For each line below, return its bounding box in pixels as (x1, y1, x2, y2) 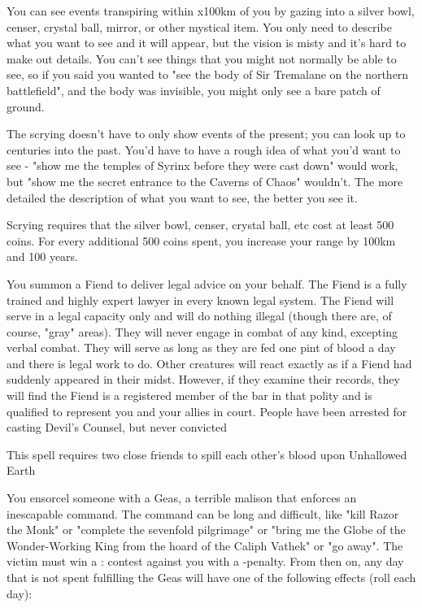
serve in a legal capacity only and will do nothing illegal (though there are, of (7, 307, 392, 324)
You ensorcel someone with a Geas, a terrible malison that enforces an (7, 489, 357, 506)
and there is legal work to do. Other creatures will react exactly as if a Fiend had (7, 354, 412, 371)
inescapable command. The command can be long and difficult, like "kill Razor (7, 505, 399, 522)
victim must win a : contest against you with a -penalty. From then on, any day (7, 553, 404, 570)
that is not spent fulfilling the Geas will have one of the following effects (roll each (7, 569, 416, 585)
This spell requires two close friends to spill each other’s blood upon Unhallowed (7, 445, 407, 463)
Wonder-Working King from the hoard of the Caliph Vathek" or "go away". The (7, 536, 403, 554)
